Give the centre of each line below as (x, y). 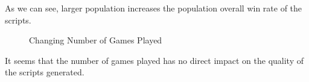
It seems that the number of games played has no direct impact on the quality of (154, 60)
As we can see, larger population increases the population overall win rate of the (154, 8)
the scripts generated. (45, 72)
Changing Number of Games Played (96, 40)
